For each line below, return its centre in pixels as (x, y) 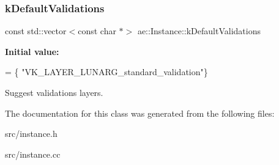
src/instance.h (31, 134)
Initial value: (32, 51)
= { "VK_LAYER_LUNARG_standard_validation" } (106, 72)
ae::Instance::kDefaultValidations (199, 31)
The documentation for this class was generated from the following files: (140, 113)
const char (97, 31)
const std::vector (36, 31)
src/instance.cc (33, 154)
